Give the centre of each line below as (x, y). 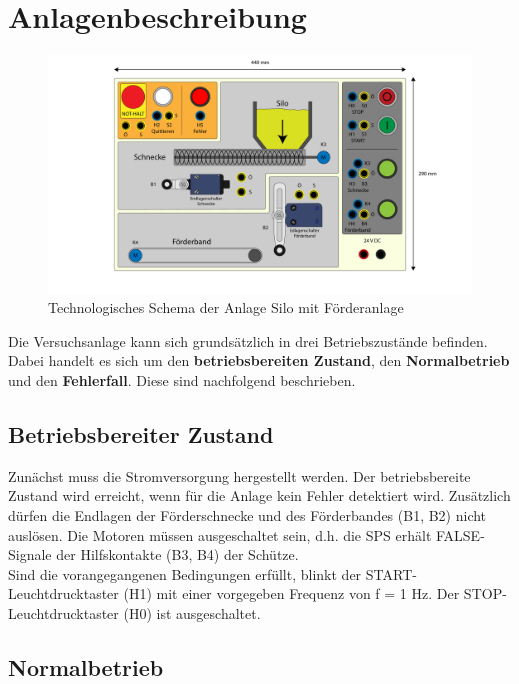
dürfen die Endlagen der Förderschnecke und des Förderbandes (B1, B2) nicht (247, 514)
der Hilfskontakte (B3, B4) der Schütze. (177, 554)
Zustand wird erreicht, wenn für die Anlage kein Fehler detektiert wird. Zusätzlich (259, 495)
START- (391, 573)
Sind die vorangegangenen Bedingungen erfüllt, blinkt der (185, 573)
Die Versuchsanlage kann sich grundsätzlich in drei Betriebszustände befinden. (248, 340)
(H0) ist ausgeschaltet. (192, 612)
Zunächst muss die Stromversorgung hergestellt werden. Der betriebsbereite (239, 475)
